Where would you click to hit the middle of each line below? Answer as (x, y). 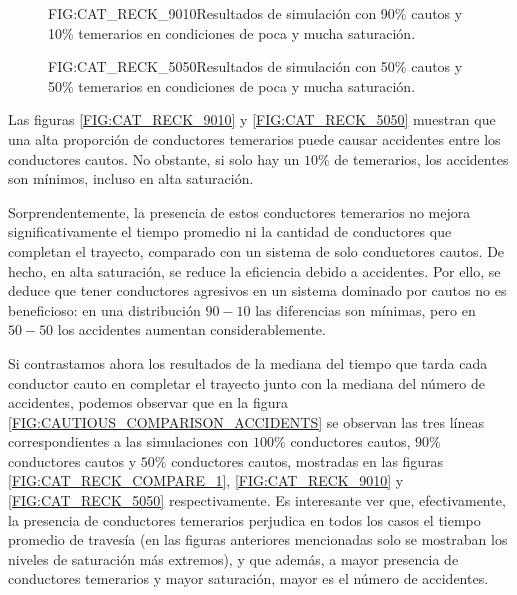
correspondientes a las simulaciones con (128, 441)
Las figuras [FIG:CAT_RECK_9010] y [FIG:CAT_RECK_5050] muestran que (252, 119)
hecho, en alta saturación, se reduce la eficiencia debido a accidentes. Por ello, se (254, 270)
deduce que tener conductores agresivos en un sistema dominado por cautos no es (257, 290)
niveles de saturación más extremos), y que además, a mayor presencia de (233, 558)
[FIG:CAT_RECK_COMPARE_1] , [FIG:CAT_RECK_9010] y (206, 480)
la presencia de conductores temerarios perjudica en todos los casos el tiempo (244, 519)
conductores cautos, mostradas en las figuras (307, 460)
